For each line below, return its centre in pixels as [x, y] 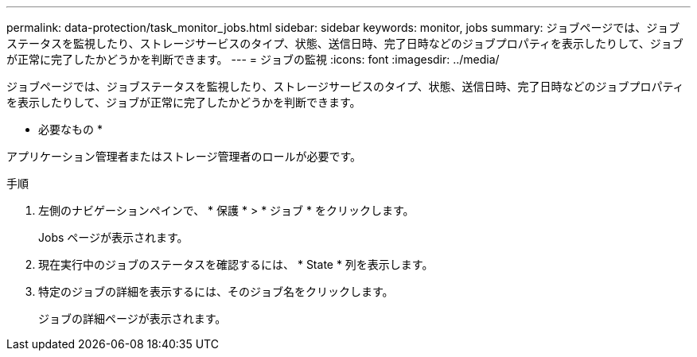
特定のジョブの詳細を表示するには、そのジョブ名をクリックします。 [216, 291]
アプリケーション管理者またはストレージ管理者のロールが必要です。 [184, 156]
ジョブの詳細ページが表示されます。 [132, 318]
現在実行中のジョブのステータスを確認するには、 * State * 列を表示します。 [236, 264]
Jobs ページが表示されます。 [113, 237]
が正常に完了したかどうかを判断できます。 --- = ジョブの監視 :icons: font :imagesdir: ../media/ [253, 59]
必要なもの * [70, 129]
